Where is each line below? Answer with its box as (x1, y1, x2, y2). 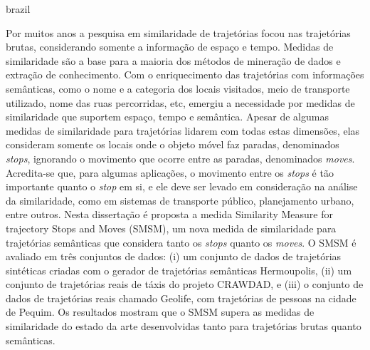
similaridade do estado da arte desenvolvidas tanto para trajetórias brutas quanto (6, 319, 361, 334)
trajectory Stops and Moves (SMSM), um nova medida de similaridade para (6, 220, 337, 235)
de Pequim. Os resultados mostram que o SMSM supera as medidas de (6, 304, 314, 319)
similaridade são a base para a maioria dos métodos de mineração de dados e (6, 53, 341, 68)
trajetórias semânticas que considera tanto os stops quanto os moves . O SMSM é (6, 235, 356, 249)
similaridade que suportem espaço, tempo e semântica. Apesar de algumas (6, 109, 329, 124)
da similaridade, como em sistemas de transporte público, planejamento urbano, (6, 192, 354, 207)
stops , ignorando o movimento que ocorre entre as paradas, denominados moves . (6, 150, 355, 165)
